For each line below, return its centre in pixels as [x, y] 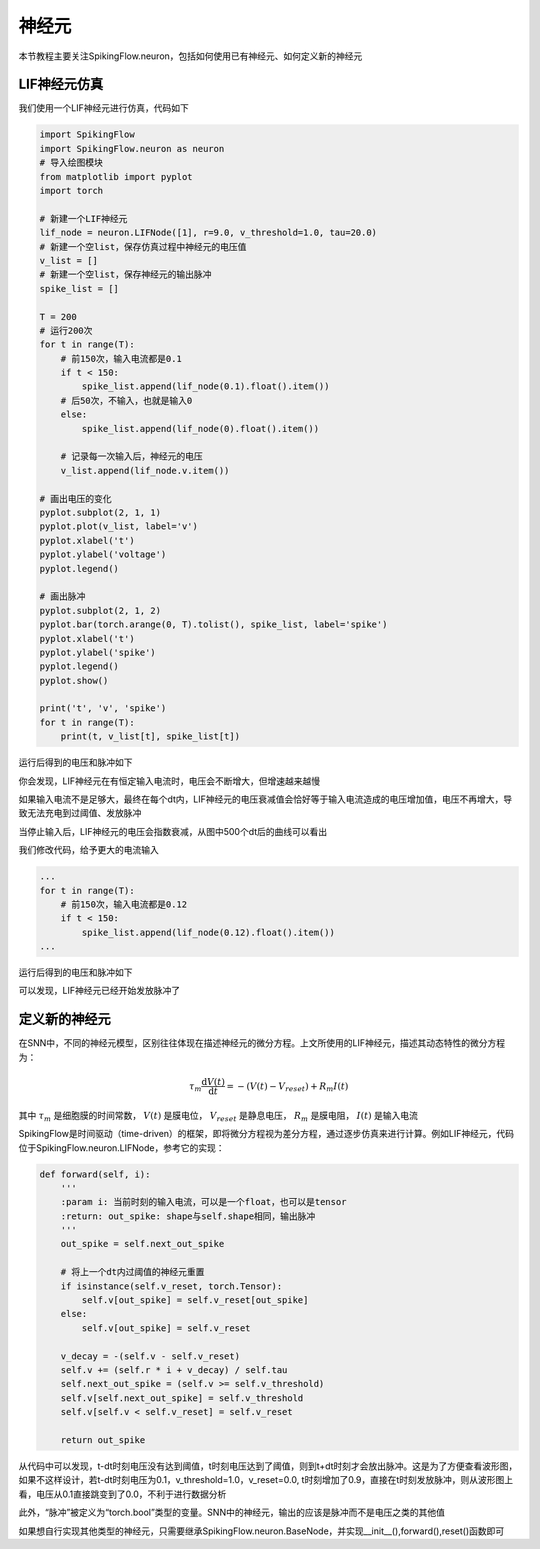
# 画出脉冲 [62, 596]
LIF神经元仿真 [61, 84]
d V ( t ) [213, 1081]
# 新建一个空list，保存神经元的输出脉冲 [125, 274]
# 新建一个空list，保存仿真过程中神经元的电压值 [143, 246]
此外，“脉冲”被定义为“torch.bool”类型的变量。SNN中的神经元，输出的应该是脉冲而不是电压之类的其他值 [231, 1512]
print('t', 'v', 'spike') [103, 708]
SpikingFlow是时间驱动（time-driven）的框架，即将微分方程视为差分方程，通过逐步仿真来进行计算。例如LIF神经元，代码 [266, 1134]
